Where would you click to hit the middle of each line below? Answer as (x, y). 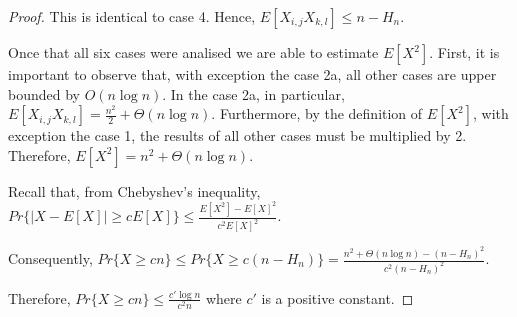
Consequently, (50, 258)
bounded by (44, 93)
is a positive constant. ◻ (337, 297)
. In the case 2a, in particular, (253, 93)
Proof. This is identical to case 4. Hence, (132, 16)
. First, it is (464, 52)
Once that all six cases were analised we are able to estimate (193, 52)
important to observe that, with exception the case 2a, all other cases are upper (252, 74)
